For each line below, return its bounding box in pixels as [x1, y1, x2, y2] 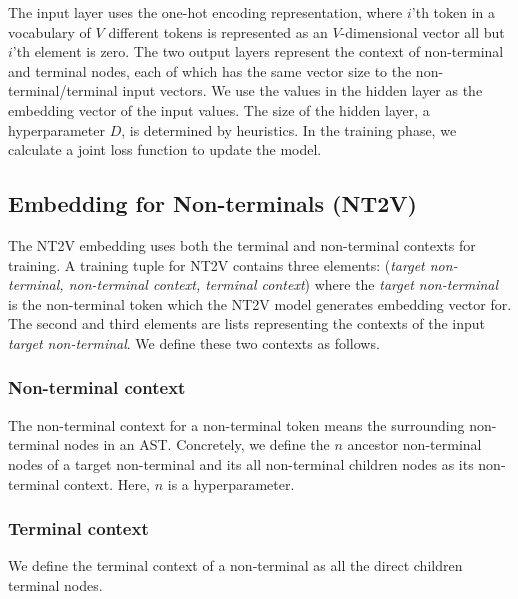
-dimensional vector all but [340, 21, 505, 42]
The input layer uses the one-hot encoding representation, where [8, 2, 403, 22]
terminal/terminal [8, 80, 118, 101]
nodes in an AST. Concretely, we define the [64, 434, 330, 455]
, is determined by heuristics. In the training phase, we [121, 119, 457, 140]
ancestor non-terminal [347, 434, 482, 455]
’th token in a [411, 2, 496, 22]
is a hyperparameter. [167, 473, 295, 494]
